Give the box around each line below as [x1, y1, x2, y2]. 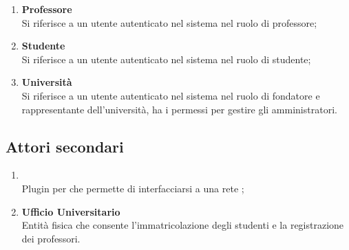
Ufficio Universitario [21, 204, 120, 218]
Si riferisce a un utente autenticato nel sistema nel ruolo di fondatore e [21, 88, 320, 102]
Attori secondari [6, 135, 124, 157]
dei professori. [21, 231, 81, 245]
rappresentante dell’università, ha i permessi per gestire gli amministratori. [21, 102, 337, 116]
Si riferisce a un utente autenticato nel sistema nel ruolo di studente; [21, 52, 311, 66]
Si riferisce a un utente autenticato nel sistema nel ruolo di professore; [21, 15, 317, 30]
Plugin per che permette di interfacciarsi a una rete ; [21, 181, 244, 195]
